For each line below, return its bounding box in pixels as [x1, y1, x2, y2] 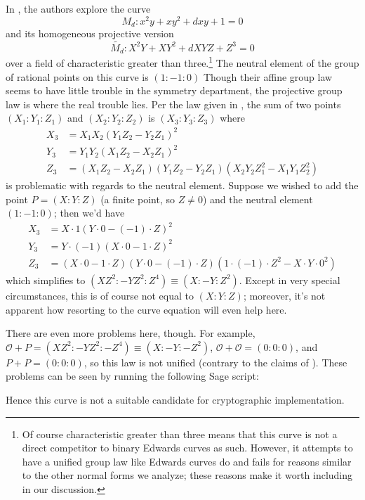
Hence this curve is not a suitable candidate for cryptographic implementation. [6, 392, 345, 406]
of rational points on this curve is [6, 69, 149, 84]
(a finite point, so [100, 191, 175, 206]
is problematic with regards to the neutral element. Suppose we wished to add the [6, 178, 359, 193]
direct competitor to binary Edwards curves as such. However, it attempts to [22, 440, 353, 455]
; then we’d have [53, 205, 125, 220]
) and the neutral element [202, 191, 313, 206]
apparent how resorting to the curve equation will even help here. [6, 302, 287, 316]
